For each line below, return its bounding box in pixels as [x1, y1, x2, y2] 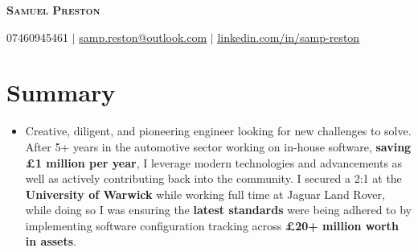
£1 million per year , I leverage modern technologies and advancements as [25, 154, 403, 171]
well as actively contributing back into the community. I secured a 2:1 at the [25, 170, 402, 187]
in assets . [25, 233, 77, 250]
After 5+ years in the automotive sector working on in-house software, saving [25, 138, 412, 155]
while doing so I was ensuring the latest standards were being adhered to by [25, 201, 412, 218]
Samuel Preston [6, 2, 100, 18]
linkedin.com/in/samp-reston [217, 28, 360, 45]
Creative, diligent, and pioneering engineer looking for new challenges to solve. [25, 122, 412, 139]
